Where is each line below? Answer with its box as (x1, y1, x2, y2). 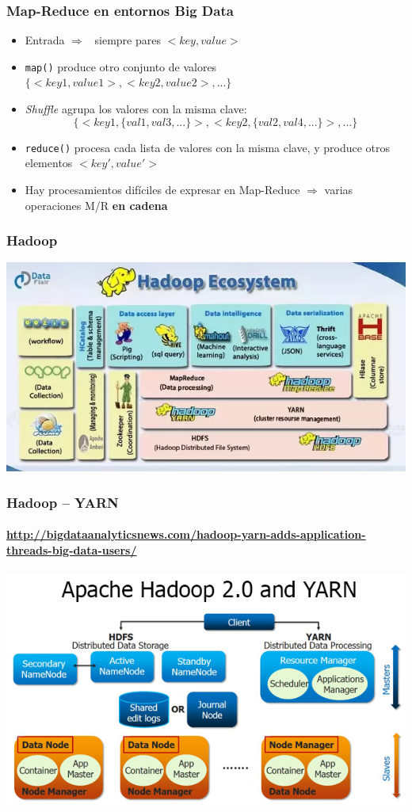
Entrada (25, 32, 65, 48)
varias (324, 181, 353, 197)
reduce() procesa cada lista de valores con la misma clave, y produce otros (25, 139, 391, 155)
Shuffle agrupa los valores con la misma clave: (25, 101, 247, 117)
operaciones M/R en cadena (25, 196, 168, 213)
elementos (25, 154, 73, 171)
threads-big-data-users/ (6, 541, 137, 558)
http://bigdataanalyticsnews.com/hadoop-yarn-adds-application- (6, 526, 366, 543)
